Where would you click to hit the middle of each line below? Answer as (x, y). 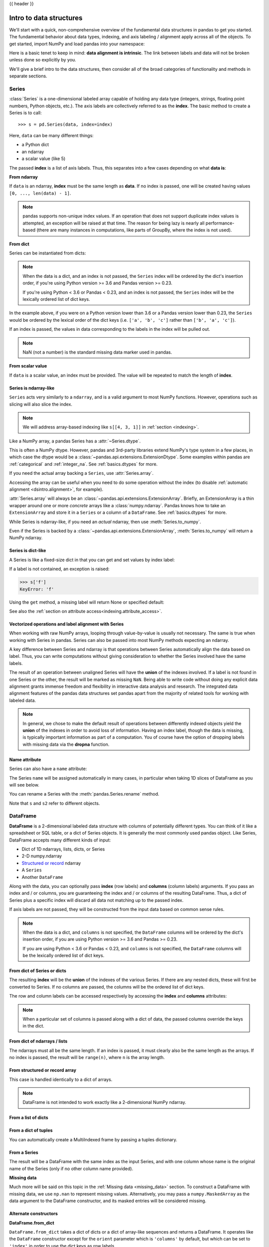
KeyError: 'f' (37, 589)
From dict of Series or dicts (38, 971)
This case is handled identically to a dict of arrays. (61, 1079)
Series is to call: (25, 113)
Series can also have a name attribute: (48, 769)
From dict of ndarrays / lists (38, 1041)
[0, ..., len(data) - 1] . (40, 193)
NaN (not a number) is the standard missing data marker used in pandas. (97, 352)
